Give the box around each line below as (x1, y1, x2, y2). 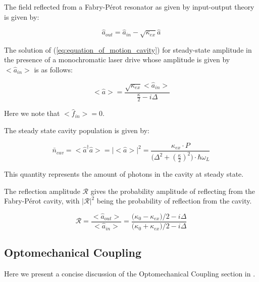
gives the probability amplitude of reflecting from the (90, 185, 255, 196)
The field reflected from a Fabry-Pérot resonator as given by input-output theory (4, 2, 254, 12)
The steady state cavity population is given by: (4, 125, 150, 136)
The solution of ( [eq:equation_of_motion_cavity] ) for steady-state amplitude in (4, 44, 252, 55)
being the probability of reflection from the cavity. (96, 195, 252, 206)
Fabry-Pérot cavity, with (4, 195, 80, 206)
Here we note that (4, 108, 60, 118)
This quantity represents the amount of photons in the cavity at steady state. (4, 169, 244, 179)
